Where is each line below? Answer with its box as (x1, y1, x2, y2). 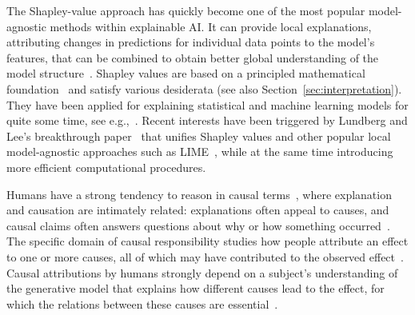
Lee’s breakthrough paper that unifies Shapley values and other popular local (6, 127, 391, 144)
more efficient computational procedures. (6, 158, 206, 175)
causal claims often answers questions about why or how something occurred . (6, 217, 390, 233)
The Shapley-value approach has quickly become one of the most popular (6, 2, 365, 18)
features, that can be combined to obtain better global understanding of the (6, 49, 379, 66)
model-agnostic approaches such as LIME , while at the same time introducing (6, 143, 393, 160)
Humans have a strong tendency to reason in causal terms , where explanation (6, 185, 392, 202)
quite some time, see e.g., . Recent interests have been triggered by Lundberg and (6, 112, 408, 129)
